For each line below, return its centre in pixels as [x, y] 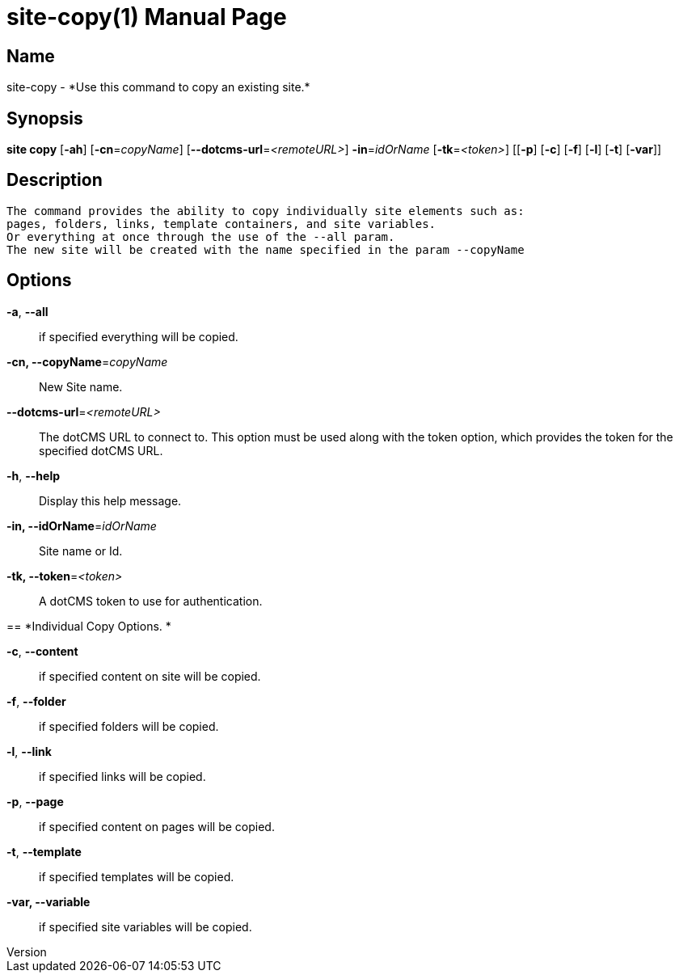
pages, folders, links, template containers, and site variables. [221, 224]
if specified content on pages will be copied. [157, 826]
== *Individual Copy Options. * [89, 626]
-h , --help [34, 475]
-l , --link [29, 751]
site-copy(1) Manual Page [147, 17]
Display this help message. [110, 500]
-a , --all [27, 311]
